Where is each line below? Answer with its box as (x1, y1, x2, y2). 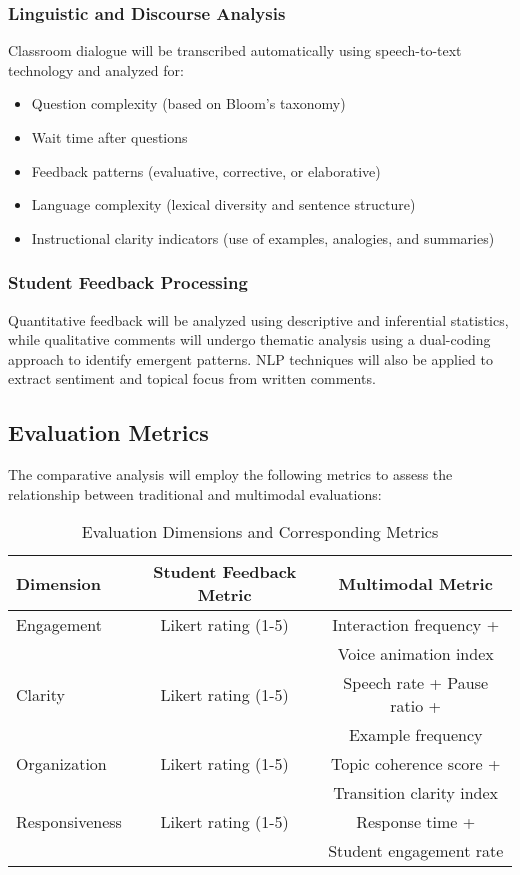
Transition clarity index (333, 781, 499, 805)
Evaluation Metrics (8, 417, 209, 448)
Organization (16, 752, 107, 776)
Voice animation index (337, 642, 494, 666)
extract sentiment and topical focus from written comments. (8, 368, 376, 389)
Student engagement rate (328, 839, 504, 863)
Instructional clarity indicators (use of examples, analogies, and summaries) (31, 227, 495, 248)
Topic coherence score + (330, 752, 501, 776)
